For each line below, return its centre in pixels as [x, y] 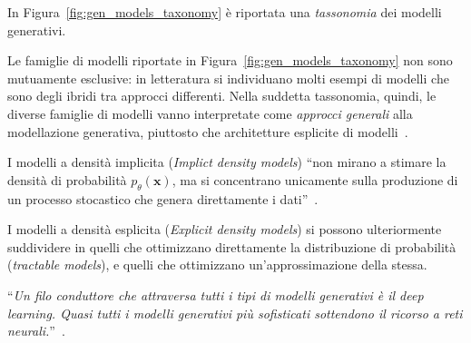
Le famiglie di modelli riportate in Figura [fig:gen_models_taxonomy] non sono [230, 60]
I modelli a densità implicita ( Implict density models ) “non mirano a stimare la [227, 162]
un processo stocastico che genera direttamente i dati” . [163, 198]
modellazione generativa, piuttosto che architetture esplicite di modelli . [208, 131]
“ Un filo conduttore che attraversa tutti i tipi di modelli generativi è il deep [216, 294]
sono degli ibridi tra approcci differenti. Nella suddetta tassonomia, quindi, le [222, 96]
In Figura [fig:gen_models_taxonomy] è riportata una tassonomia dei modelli [225, 12]
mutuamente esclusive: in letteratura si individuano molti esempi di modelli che [228, 78]
